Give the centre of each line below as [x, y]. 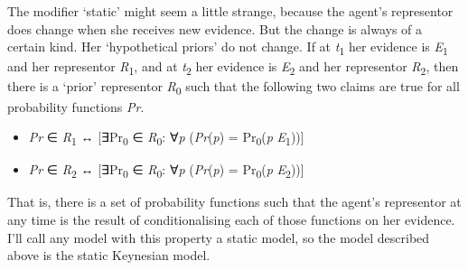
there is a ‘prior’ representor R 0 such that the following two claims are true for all [234, 88]
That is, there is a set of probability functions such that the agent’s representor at [234, 202]
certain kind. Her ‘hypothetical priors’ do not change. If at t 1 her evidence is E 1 [228, 47]
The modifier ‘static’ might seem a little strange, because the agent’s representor [230, 11]
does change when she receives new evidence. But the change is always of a [215, 28]
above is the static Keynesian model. [109, 255]
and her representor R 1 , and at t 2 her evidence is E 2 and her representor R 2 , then [233, 68]
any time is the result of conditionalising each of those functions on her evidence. [231, 219]
